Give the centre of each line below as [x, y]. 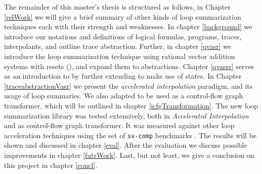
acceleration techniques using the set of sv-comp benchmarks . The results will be [130, 135]
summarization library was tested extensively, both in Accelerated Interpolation [126, 115]
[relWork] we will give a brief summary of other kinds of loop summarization [123, 16]
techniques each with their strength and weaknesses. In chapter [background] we [128, 26]
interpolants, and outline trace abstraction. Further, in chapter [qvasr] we [118, 46]
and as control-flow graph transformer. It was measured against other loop [119, 125]
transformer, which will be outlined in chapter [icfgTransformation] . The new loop [131, 105]
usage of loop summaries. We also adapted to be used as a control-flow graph [124, 96]
